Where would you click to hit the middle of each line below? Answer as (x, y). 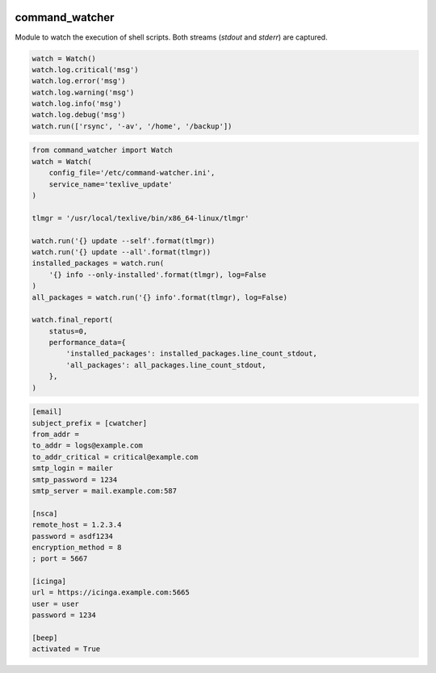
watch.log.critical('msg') (85, 69)
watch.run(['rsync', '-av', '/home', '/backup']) (132, 126)
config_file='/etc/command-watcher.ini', (132, 173)
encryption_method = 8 (77, 547)
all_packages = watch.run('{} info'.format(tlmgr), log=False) (160, 297)
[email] (47, 412)
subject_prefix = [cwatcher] (90, 423)
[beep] (45, 638)
